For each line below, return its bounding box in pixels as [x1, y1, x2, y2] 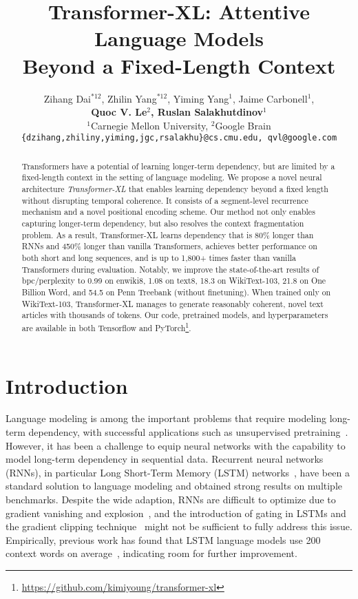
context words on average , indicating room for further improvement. [6, 546, 297, 560]
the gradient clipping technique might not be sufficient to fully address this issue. [6, 519, 352, 534]
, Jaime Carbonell [232, 91, 308, 105]
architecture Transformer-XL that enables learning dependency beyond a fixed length [21, 183, 328, 195]
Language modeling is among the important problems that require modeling [6, 411, 327, 425]
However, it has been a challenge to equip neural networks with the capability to [6, 438, 346, 452]
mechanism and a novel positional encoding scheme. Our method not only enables [21, 206, 315, 218]
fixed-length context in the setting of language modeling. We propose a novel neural [21, 171, 322, 183]
